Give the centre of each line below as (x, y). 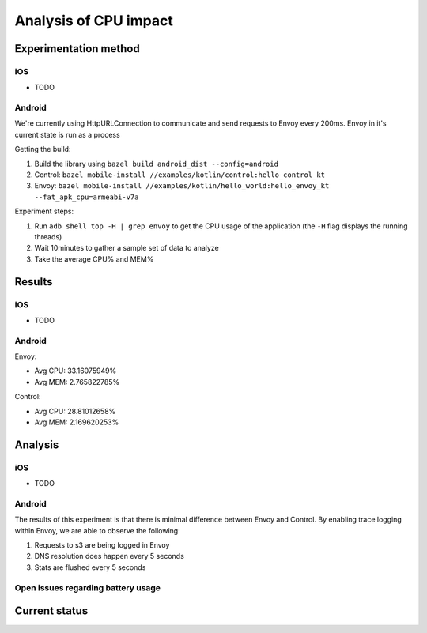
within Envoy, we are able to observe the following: (98, 530)
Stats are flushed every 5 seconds (90, 567)
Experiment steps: (44, 211)
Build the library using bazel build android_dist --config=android (156, 164)
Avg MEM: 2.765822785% (77, 382)
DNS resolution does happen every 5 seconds (110, 556)
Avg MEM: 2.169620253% (77, 422)
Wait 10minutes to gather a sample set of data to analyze (127, 248)
